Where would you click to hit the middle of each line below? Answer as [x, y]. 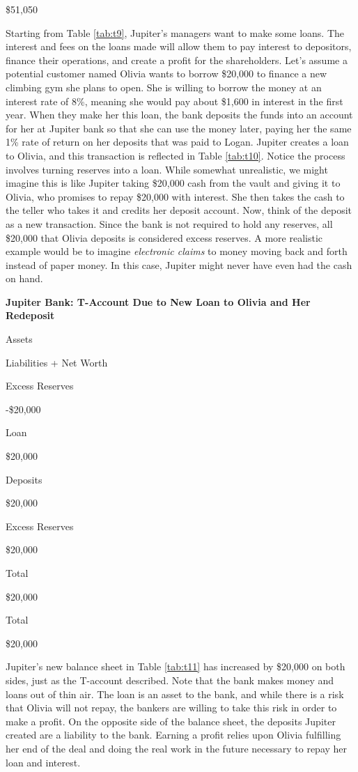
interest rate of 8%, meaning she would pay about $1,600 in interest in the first [174, 101]
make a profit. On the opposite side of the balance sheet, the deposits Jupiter [171, 721]
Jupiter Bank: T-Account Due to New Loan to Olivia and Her [158, 301]
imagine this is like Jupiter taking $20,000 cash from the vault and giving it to [173, 183]
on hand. [24, 278]
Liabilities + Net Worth [57, 362]
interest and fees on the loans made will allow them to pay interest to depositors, [179, 46]
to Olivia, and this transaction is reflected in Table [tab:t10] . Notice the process [176, 155]
